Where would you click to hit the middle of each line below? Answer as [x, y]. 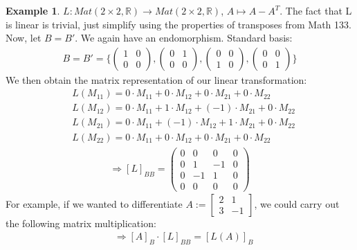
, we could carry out [297, 203]
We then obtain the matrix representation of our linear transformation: [156, 79]
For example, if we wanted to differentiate [94, 203]
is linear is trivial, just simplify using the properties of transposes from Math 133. [178, 24]
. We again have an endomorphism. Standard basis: [184, 38]
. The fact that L [316, 10]
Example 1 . [33, 10]
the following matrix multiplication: [81, 223]
